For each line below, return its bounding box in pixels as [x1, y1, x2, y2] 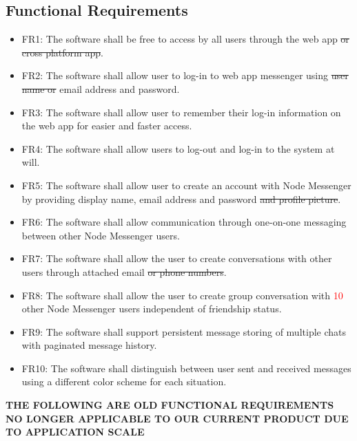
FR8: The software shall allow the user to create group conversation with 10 [21, 288, 343, 302]
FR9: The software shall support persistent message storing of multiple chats [21, 324, 346, 338]
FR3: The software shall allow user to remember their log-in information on [21, 105, 341, 119]
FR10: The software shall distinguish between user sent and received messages [21, 361, 351, 375]
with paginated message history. [21, 338, 157, 352]
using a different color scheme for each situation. [21, 374, 227, 389]
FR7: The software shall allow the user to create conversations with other [21, 251, 332, 266]
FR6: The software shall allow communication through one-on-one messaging [21, 215, 347, 229]
